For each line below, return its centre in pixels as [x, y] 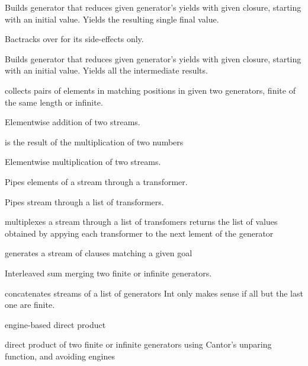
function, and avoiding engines [60, 356]
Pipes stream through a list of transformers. [84, 201]
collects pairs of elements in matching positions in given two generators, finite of [150, 90]
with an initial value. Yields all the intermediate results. [106, 70]
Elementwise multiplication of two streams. [83, 162]
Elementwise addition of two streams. [73, 122]
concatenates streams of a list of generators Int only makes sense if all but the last [154, 293]
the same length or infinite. [54, 102]
